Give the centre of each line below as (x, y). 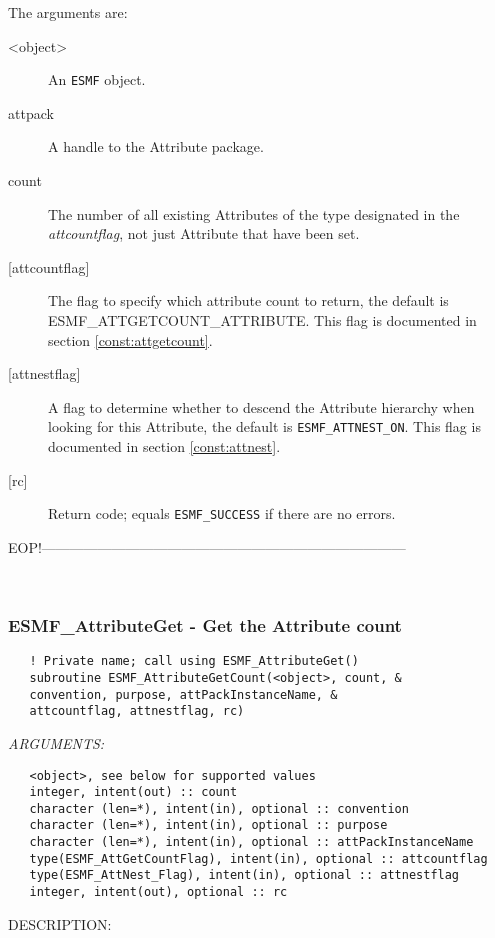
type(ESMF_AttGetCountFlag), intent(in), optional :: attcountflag (258, 858)
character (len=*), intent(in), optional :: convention (219, 808)
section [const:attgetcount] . (130, 339)
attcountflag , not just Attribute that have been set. (204, 233)
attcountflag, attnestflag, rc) (137, 711)
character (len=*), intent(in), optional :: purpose (208, 825)
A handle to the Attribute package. (156, 146)
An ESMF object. (97, 79)
